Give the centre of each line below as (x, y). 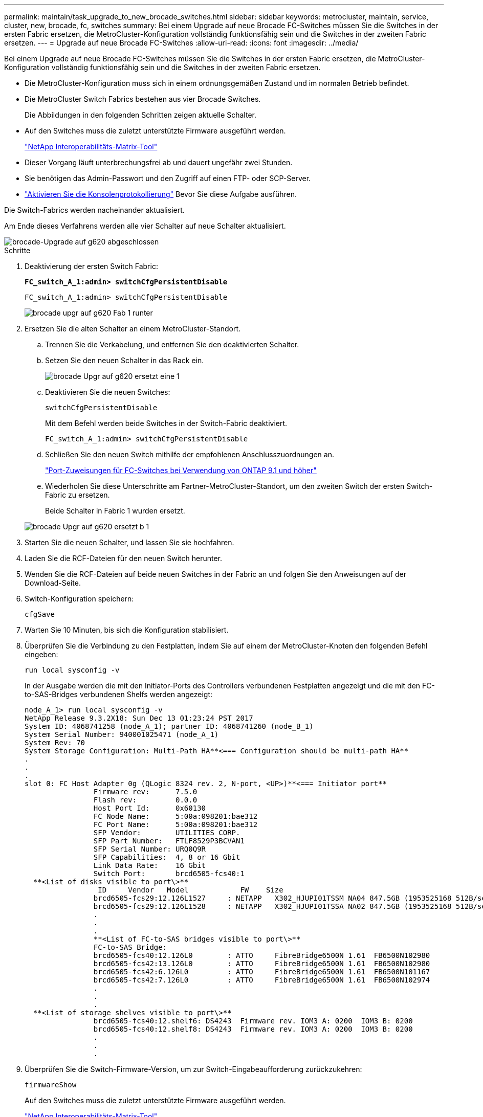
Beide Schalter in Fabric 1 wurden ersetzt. (115, 511)
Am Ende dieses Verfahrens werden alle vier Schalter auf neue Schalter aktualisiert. (145, 226)
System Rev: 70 (55, 743)
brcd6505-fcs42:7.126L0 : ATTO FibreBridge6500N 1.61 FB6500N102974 (262, 980)
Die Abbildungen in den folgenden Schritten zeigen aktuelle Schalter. (141, 115)
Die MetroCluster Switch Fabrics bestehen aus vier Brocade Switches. (143, 99)
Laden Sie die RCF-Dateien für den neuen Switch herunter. (124, 558)
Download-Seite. (53, 583)
